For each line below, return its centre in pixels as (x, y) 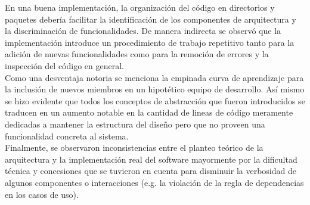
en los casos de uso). (42, 194)
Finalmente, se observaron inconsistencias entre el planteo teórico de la (134, 147)
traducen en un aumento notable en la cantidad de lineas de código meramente (149, 112)
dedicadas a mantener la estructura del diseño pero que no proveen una (135, 124)
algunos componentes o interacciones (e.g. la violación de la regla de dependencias (154, 182)
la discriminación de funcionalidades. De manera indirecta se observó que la (143, 31)
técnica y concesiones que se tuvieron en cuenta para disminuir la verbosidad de (151, 171)
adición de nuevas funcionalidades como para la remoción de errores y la (137, 54)
